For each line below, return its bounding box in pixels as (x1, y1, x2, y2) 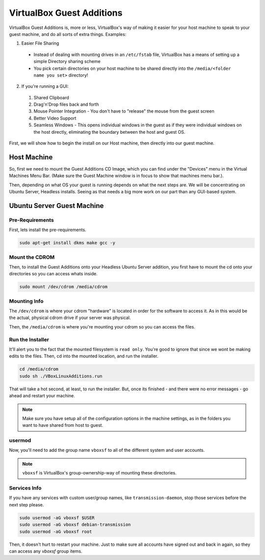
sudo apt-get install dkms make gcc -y (19, 240, 115, 246)
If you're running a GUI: (21, 84, 69, 89)
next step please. (9, 501, 44, 507)
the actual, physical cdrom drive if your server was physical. (9, 315, 131, 321)
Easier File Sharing (21, 40, 59, 46)
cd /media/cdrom (19, 366, 59, 372)
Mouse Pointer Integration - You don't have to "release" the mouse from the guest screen (33, 108, 214, 114)
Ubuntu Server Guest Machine (9, 202, 104, 210)
